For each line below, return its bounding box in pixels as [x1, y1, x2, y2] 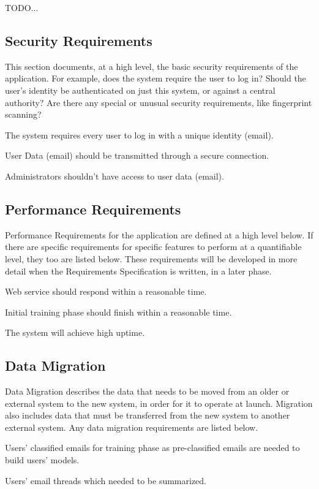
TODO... [5, 1, 39, 13]
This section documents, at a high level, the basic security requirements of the [5, 59, 298, 72]
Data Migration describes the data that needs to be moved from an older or [5, 385, 290, 398]
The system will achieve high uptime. [5, 326, 145, 339]
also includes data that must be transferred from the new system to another [5, 409, 290, 422]
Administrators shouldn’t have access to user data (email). [5, 169, 224, 182]
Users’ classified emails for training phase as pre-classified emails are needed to [5, 441, 300, 454]
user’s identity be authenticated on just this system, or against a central [5, 83, 276, 96]
